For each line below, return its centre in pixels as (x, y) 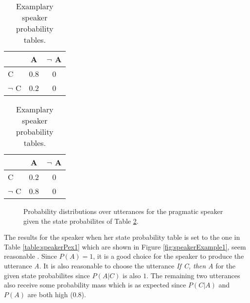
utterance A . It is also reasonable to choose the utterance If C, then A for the (120, 265)
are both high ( (50, 294)
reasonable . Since (31, 256)
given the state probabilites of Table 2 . (81, 221)
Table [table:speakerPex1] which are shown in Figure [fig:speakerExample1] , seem (125, 246)
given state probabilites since (47, 275)
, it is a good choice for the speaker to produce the (169, 256)
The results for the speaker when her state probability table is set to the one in (122, 237)
